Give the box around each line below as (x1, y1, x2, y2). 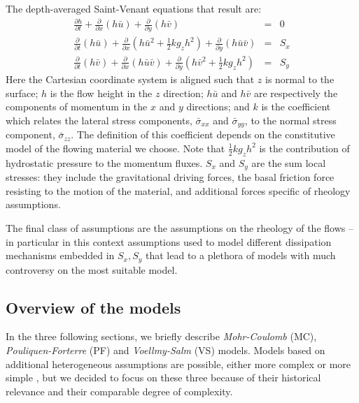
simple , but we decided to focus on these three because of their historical (6, 370, 321, 385)
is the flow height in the (50, 85, 153, 100)
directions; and (186, 99, 250, 114)
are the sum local (251, 155, 326, 170)
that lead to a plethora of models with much (146, 248, 336, 263)
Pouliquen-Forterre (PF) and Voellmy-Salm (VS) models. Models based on (6, 343, 325, 358)
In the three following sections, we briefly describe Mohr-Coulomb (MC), (6, 329, 317, 344)
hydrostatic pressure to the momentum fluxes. (6, 155, 203, 170)
